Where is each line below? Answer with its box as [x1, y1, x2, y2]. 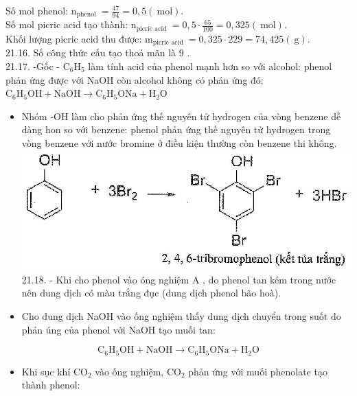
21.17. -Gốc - [5, 58, 60, 73]
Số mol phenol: [5, 3, 69, 17]
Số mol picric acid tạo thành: [5, 17, 128, 32]
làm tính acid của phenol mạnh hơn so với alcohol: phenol [88, 58, 332, 73]
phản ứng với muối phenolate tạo [188, 364, 327, 378]
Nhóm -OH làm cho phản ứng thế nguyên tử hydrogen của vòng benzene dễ [21, 108, 341, 123]
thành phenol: [21, 377, 80, 392]
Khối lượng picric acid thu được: [5, 31, 142, 45]
